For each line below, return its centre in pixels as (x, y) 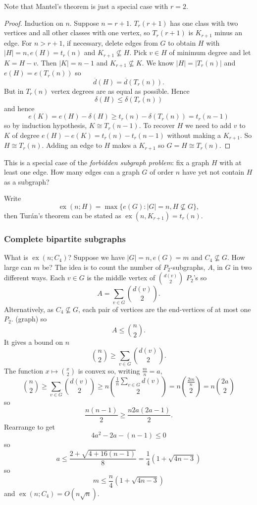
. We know (158, 62)
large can (18, 267)
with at (231, 162)
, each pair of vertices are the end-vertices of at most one (165, 309)
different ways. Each (35, 278)
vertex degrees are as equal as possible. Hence (120, 91)
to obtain (182, 42)
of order (162, 172)
